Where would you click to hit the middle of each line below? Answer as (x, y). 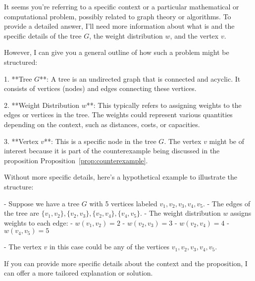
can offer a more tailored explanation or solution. (78, 273)
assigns (241, 213)
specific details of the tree (43, 35)
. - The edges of (227, 203)
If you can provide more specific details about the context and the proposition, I (126, 263)
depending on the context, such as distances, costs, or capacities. (102, 124)
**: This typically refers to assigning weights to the (164, 105)
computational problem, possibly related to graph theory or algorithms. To (118, 16)
